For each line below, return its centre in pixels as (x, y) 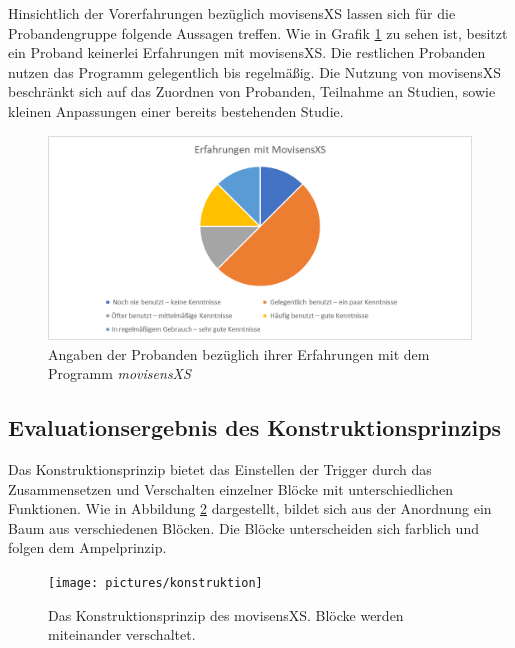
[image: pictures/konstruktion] (155, 583)
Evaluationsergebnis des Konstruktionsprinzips (255, 427)
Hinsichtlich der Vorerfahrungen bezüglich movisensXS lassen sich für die (232, 13)
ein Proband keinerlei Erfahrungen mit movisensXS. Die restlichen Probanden (247, 52)
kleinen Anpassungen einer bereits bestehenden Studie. (176, 110)
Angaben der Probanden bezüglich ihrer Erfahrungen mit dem (239, 353)
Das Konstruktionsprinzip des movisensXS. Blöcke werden (226, 614)
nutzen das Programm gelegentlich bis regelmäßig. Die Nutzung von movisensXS (255, 71)
